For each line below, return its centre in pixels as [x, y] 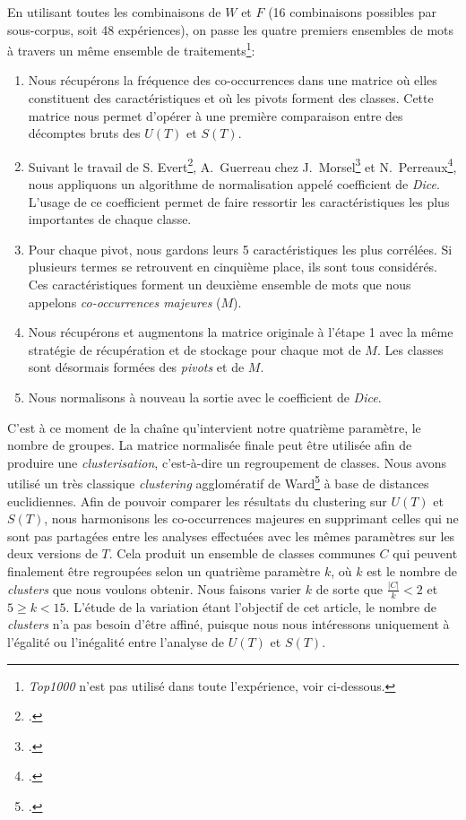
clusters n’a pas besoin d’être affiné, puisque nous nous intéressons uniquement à [229, 624]
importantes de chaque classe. [110, 219]
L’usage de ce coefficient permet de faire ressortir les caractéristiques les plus [239, 201]
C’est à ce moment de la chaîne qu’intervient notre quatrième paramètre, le [214, 427]
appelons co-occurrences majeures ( [125, 302]
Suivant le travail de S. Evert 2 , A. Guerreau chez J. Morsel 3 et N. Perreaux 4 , [242, 165]
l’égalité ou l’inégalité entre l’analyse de [116, 641]
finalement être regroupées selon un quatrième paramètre [164, 571]
